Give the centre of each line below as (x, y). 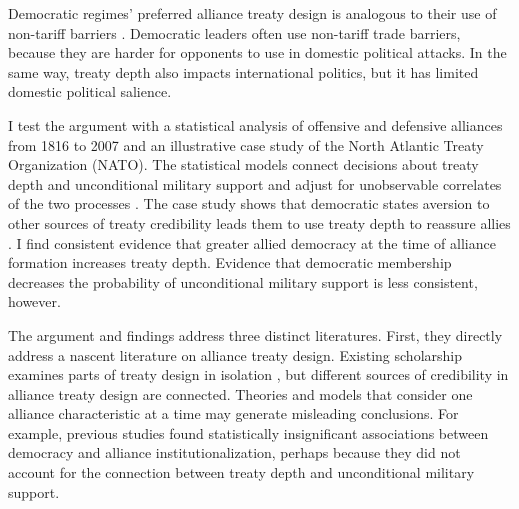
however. (34, 301)
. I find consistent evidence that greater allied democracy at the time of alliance (252, 242)
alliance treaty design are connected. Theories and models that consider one (240, 393)
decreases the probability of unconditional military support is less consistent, (243, 281)
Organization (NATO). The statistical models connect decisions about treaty (243, 164)
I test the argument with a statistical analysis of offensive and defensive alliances (255, 124)
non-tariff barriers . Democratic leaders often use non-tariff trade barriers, (234, 32)
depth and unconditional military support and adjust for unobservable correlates (255, 183)
